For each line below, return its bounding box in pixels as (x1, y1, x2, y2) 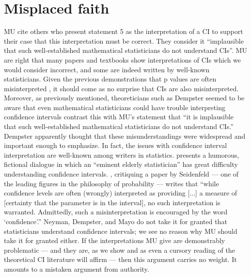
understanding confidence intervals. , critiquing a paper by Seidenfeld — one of (4, 169, 239, 179)
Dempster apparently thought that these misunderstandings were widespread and (4, 130, 246, 141)
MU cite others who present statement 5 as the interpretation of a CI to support (4, 26, 243, 36)
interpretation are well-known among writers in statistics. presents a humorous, (4, 149, 239, 160)
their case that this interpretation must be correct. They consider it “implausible (4, 35, 244, 46)
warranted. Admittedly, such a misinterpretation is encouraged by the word (4, 207, 228, 217)
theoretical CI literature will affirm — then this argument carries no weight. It (4, 254, 237, 264)
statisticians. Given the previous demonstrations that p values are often (4, 74, 217, 84)
